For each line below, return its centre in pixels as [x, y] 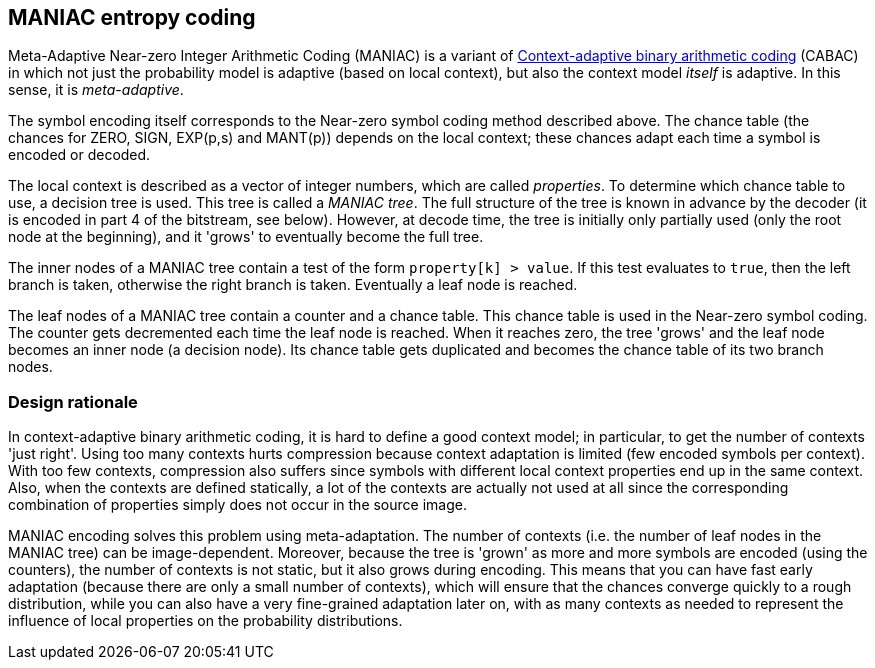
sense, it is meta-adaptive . [96, 90]
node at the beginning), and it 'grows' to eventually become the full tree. [246, 237]
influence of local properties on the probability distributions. [205, 621]
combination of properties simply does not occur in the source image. [237, 505]
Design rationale [73, 401]
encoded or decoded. [79, 155]
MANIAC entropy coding [132, 17]
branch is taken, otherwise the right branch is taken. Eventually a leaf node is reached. [293, 285]
